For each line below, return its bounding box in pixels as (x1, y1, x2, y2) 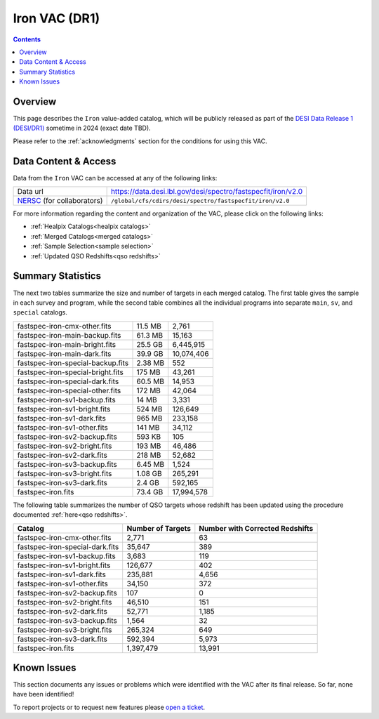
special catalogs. (13, 308, 68, 317)
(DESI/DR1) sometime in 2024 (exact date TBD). (13, 124, 151, 133)
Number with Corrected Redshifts (199, 523, 314, 533)
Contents (13, 35, 41, 44)
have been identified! (13, 690, 74, 699)
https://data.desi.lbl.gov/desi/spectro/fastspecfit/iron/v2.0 (110, 187, 303, 197)
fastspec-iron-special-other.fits (17, 385, 121, 395)
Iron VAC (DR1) (13, 11, 100, 26)
